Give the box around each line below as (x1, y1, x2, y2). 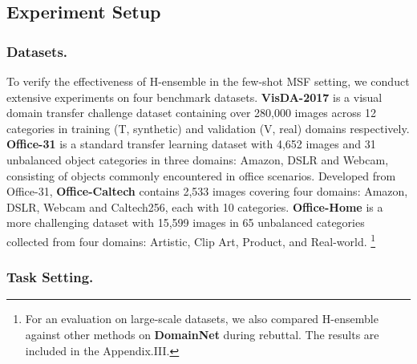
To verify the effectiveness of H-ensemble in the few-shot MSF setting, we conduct (6, 73, 410, 89)
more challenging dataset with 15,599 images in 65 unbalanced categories (6, 214, 365, 231)
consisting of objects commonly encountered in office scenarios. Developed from (6, 167, 396, 184)
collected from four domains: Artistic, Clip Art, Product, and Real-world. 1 (6, 230, 376, 249)
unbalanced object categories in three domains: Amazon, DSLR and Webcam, (6, 151, 389, 168)
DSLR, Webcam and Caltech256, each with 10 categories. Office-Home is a (6, 198, 383, 215)
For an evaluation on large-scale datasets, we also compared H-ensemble (25, 310, 379, 327)
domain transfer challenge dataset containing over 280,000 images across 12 (6, 104, 376, 121)
